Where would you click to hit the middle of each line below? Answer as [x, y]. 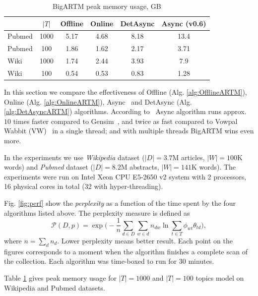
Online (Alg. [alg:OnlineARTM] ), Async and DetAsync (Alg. [98, 101]
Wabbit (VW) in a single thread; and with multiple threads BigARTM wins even [129, 131]
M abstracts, [140, 167]
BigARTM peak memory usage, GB [107, 6]
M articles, [189, 157]
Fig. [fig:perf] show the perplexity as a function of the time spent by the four [120, 203]
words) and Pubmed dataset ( [49, 167]
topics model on [220, 277]
